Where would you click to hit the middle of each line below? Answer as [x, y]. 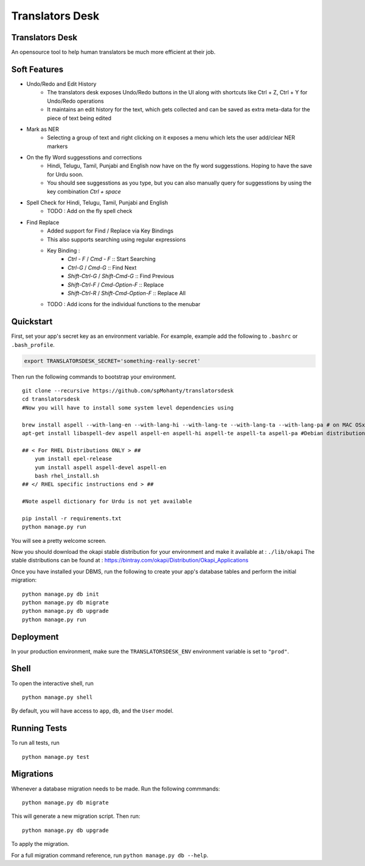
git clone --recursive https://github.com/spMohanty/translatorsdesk [128, 390]
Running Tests [39, 728]
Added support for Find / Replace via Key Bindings [110, 231]
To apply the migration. [40, 844]
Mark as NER [43, 129]
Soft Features [37, 69]
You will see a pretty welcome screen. [59, 540]
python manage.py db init [61, 594]
